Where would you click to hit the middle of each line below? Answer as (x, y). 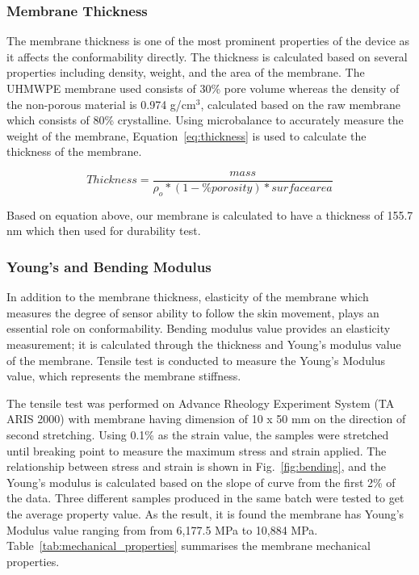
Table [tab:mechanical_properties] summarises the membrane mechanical (189, 546)
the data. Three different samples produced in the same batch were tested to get (205, 498)
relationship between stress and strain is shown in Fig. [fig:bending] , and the (196, 466)
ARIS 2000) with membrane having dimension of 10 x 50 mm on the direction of (206, 419)
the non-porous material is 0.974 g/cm (101, 104)
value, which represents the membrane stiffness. (124, 376)
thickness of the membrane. (74, 151)
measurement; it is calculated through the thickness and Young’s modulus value (204, 344)
